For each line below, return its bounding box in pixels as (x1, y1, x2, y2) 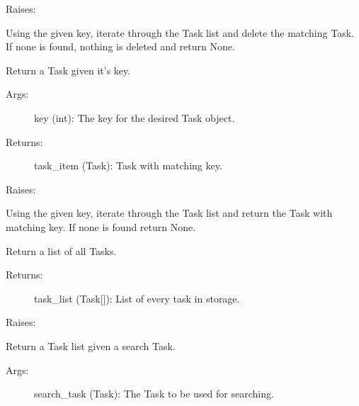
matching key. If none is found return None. (6, 219, 196, 234)
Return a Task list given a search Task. (6, 338, 176, 353)
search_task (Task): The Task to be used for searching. (34, 386, 274, 401)
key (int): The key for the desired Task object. (34, 110, 235, 125)
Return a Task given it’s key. (6, 62, 131, 77)
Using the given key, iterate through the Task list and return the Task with (6, 205, 333, 220)
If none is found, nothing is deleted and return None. (6, 39, 235, 54)
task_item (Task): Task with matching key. (34, 158, 222, 173)
